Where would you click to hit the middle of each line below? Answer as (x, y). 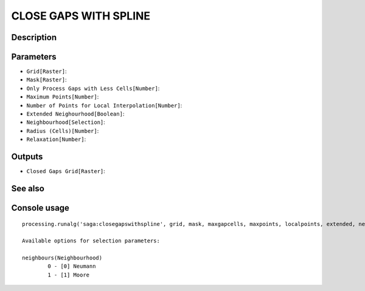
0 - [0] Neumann (72, 266)
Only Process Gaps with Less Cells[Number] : (93, 88)
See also (28, 188)
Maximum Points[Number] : (63, 97)
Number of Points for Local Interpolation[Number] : (104, 105)
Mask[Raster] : (47, 80)
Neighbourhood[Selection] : (66, 122)
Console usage (40, 207)
